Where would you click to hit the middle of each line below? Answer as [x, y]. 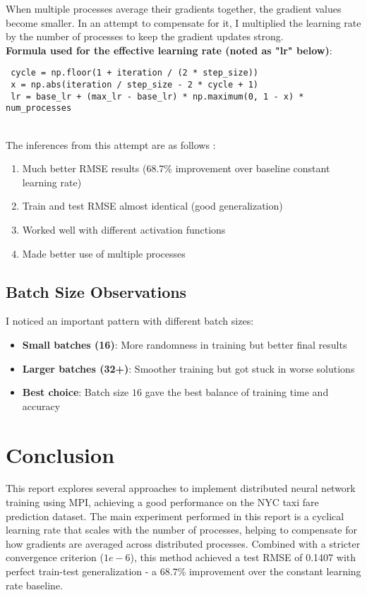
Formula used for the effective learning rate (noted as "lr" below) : [169, 50]
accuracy [41, 405]
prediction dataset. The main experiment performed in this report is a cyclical [175, 516]
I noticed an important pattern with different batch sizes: [130, 321]
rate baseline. [35, 585]
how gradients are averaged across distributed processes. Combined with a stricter [183, 543]
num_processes [39, 108]
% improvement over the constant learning [269, 571]
